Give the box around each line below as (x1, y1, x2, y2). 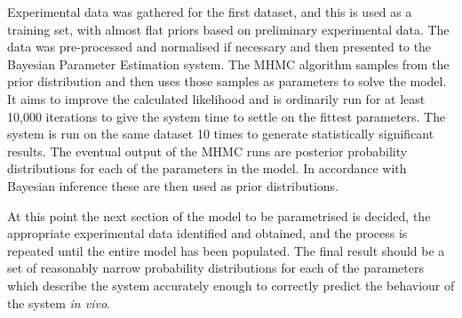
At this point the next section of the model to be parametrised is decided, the (7, 206, 431, 225)
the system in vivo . (7, 293, 110, 312)
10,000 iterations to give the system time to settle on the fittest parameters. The (7, 107, 446, 125)
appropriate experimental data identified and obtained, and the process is (7, 224, 408, 242)
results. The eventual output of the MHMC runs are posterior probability (7, 141, 408, 160)
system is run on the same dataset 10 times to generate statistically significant (7, 124, 434, 143)
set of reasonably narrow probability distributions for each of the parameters (7, 258, 424, 277)
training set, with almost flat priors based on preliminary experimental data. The (7, 20, 450, 38)
